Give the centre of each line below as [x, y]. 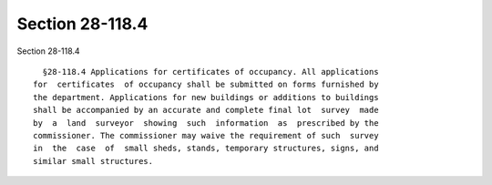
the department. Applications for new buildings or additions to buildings [206, 97]
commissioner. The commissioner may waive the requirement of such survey [206, 135]
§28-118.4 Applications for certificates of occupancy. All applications [210, 72]
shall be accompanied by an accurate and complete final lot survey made [206, 110]
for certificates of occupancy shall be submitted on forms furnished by [206, 85]
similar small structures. [93, 161]
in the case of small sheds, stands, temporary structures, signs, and [206, 149]
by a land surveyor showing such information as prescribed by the [206, 123]
